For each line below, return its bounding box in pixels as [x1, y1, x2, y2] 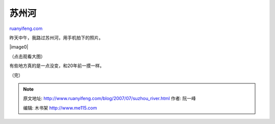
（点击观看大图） [9, 53, 45, 59]
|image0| [9, 44, 29, 50]
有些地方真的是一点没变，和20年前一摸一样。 [9, 63, 104, 69]
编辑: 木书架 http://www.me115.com [23, 105, 97, 111]
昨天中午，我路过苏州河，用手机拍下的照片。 [9, 35, 103, 41]
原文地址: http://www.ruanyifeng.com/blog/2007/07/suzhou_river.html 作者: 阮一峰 [23, 96, 196, 102]
